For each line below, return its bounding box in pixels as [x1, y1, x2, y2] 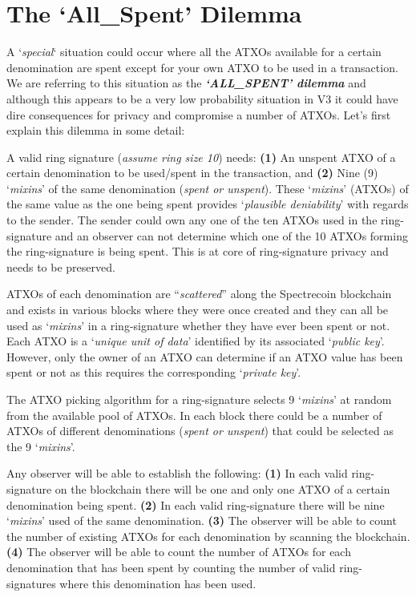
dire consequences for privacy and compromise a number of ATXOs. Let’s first [6, 106, 391, 123]
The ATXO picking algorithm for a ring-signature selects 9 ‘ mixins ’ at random [6, 391, 392, 407]
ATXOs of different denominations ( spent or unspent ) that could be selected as [6, 422, 394, 439]
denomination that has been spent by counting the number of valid [6, 559, 336, 575]
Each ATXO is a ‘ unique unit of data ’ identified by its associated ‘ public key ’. [6, 333, 385, 349]
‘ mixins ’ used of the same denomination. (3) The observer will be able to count [6, 512, 397, 529]
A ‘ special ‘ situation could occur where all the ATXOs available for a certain [6, 43, 382, 60]
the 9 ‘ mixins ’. [6, 438, 75, 454]
